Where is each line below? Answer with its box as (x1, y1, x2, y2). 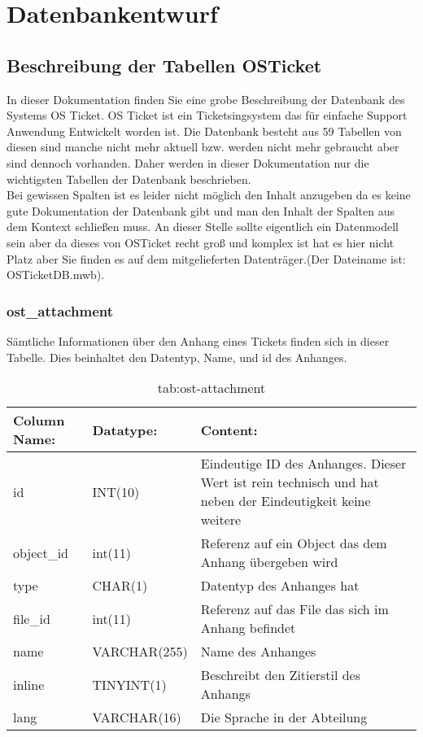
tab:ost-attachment (157, 378, 266, 398)
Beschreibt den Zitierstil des (200, 665, 360, 685)
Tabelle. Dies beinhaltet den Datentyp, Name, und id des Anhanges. (7, 348, 347, 365)
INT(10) (92, 482, 140, 501)
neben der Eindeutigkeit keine (200, 491, 371, 511)
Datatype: (92, 420, 158, 439)
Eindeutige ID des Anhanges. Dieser (200, 454, 407, 473)
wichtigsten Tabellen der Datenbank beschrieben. (7, 170, 251, 187)
